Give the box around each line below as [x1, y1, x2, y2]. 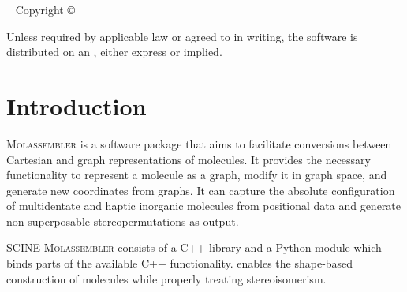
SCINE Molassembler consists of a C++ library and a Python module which [6, 239, 382, 256]
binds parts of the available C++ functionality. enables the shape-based [6, 255, 353, 271]
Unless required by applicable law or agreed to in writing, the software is [6, 28, 358, 44]
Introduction [6, 89, 147, 122]
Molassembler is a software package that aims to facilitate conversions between [6, 135, 392, 152]
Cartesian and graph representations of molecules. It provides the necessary [6, 151, 371, 167]
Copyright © [15, 2, 75, 17]
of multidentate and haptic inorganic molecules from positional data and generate [6, 197, 401, 214]
